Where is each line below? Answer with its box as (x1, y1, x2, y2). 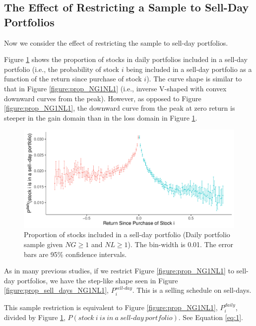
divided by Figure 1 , (4, 312, 65, 323)
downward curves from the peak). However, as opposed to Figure (4, 93, 201, 103)
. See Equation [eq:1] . (178, 312, 243, 323)
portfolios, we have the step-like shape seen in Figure (17, 275, 178, 285)
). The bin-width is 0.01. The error (128, 239, 234, 250)
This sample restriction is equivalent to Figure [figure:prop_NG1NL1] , (4, 302, 218, 312)
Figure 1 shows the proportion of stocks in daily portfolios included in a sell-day (4, 54, 248, 65)
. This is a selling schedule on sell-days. (132, 285, 252, 295)
